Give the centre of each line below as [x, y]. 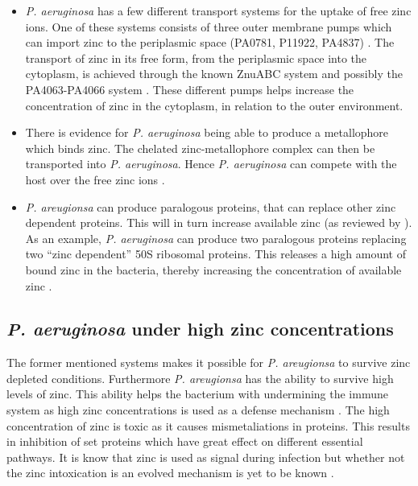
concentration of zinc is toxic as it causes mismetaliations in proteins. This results [208, 425]
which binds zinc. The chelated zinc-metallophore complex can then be [200, 148]
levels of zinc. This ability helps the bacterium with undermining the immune [197, 394]
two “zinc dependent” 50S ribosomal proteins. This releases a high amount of [216, 254]
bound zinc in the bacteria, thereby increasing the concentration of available [213, 269]
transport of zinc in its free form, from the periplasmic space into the [196, 58]
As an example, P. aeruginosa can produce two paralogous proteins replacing [216, 238]
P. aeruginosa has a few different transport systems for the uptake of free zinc [218, 10]
